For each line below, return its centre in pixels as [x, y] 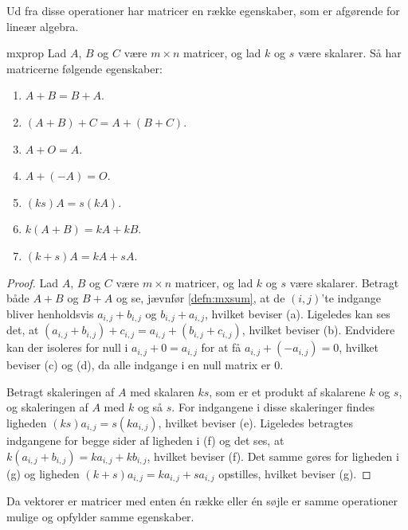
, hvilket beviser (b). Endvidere [318, 330]
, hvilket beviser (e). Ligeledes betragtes [255, 422]
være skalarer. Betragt [344, 282]
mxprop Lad [37, 53]
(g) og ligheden [43, 473]
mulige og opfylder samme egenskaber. [100, 516]
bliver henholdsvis [50, 313]
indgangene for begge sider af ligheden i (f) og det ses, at [145, 440]
